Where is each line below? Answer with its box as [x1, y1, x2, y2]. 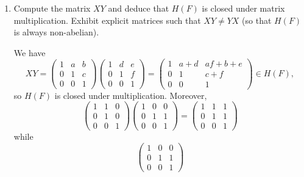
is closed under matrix [202, 2, 285, 14]
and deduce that [108, 2, 169, 14]
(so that [242, 13, 272, 26]
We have [13, 46, 46, 59]
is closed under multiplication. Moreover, [54, 88, 207, 101]
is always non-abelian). [13, 26, 99, 38]
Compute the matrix [13, 2, 91, 14]
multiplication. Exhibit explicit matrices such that [13, 13, 201, 26]
